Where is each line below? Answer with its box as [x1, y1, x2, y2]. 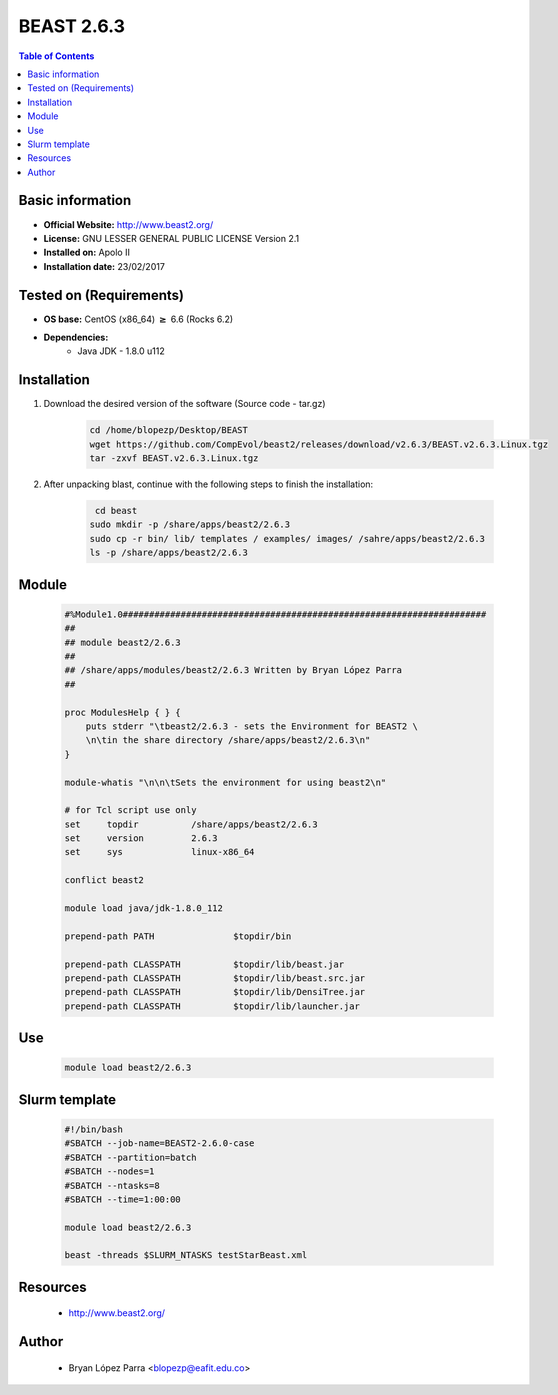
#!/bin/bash [64, 1123, 124, 1135]
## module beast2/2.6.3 [64, 636, 182, 648]
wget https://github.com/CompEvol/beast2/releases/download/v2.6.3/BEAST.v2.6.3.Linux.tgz [89, 438, 549, 450]
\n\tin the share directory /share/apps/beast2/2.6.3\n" [85, 735, 371, 746]
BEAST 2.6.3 [18, 15, 125, 37]
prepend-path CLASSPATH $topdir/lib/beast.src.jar [64, 973, 366, 984]
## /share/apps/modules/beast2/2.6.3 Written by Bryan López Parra [64, 665, 403, 676]
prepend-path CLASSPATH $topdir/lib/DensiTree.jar [64, 986, 366, 998]
